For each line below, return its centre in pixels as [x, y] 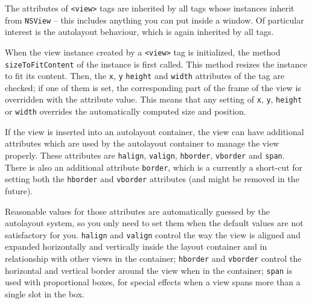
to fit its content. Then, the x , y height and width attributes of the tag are [145, 76]
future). [19, 190]
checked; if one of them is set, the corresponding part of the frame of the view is [153, 87]
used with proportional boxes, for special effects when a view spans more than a [153, 282]
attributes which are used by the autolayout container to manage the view [142, 143]
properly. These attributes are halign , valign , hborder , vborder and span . [145, 155]
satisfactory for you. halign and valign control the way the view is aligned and [153, 234]
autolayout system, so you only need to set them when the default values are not [154, 223]
